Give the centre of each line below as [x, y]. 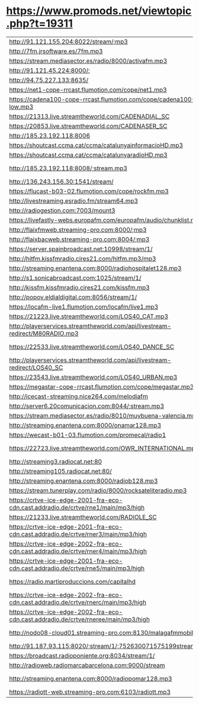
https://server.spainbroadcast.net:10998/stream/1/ [81, 249]
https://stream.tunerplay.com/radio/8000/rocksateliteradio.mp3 [98, 490]
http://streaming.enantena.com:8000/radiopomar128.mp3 [91, 679]
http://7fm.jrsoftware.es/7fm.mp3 [56, 51]
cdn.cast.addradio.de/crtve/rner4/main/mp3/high [78, 551]
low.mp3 [21, 107]
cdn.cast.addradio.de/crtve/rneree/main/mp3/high [79, 619]
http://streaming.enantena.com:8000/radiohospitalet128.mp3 [95, 268]
